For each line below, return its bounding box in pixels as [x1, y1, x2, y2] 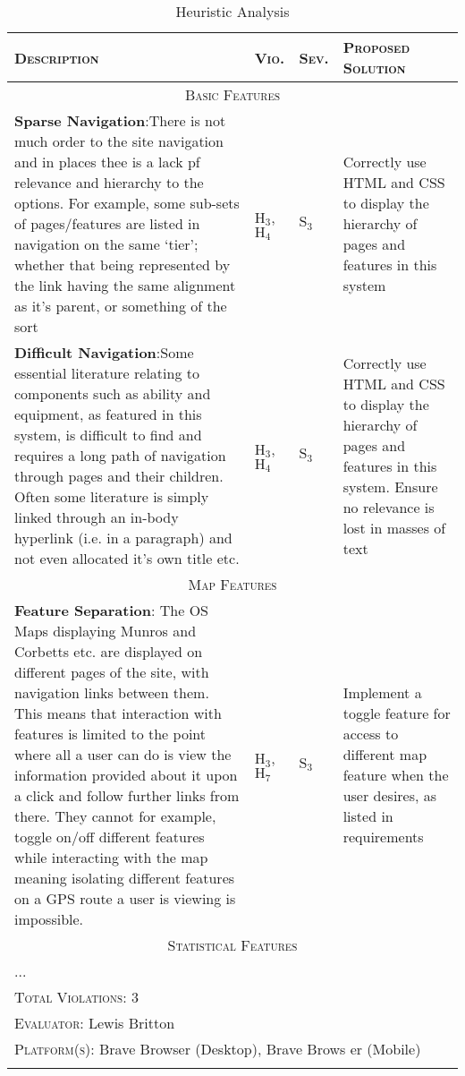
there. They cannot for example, [14, 806, 216, 826]
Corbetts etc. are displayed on [14, 641, 203, 662]
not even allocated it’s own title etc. [14, 548, 240, 568]
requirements [342, 826, 424, 847]
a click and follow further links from [14, 785, 240, 806]
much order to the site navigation [14, 131, 224, 151]
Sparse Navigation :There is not [14, 110, 226, 131]
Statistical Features [167, 935, 298, 955]
